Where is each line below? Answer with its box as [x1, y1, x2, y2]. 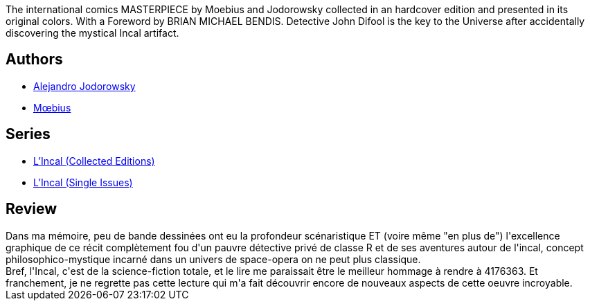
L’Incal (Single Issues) [33, 176, 133, 188]
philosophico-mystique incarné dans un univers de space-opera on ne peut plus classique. [6, 253, 421, 265]
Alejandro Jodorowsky [33, 80, 136, 92]
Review [6, 200, 57, 218]
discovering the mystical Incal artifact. [6, 27, 179, 39]
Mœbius [33, 101, 71, 114]
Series [6, 125, 51, 143]
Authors [6, 51, 63, 69]
